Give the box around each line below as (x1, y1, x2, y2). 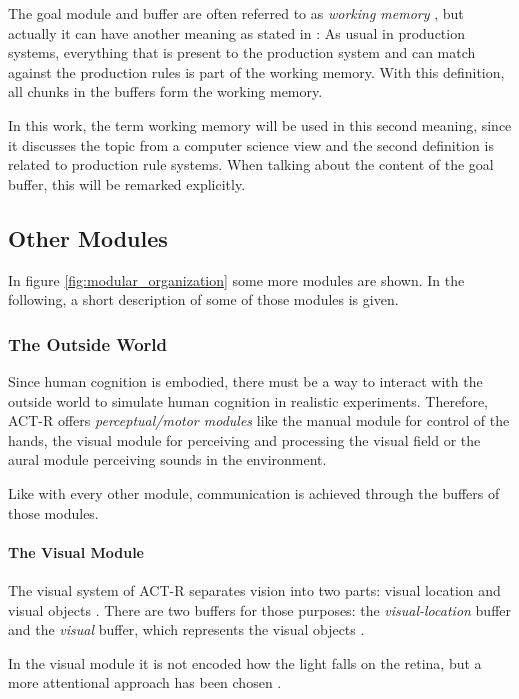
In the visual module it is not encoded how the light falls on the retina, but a (8, 652, 482, 673)
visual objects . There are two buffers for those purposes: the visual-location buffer (8, 599, 512, 620)
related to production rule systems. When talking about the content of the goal (8, 154, 494, 175)
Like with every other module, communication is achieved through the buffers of (8, 482, 500, 503)
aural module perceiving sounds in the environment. (8, 449, 327, 470)
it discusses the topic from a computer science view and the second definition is (8, 134, 494, 155)
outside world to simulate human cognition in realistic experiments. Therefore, (8, 390, 489, 411)
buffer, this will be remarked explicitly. (8, 173, 246, 194)
